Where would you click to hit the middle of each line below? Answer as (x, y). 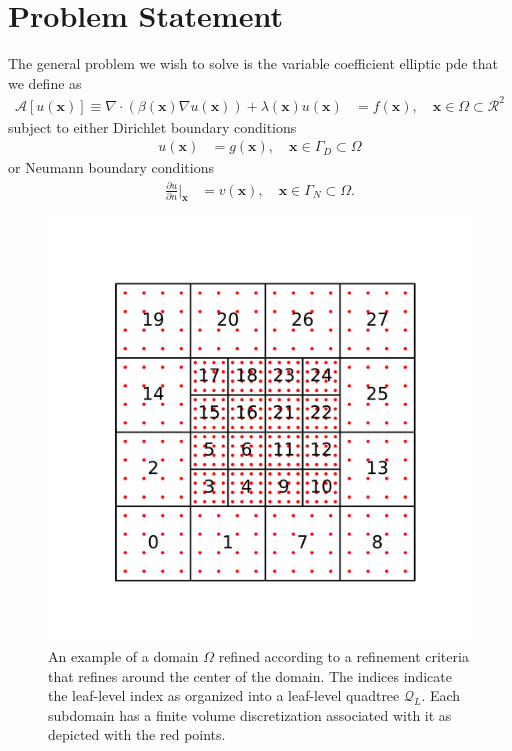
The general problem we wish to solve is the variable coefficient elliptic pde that (253, 63)
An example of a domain (123, 656)
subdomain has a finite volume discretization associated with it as (250, 714)
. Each (441, 695)
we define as (45, 82)
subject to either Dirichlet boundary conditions (152, 126)
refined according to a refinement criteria (343, 656)
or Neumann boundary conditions (111, 167)
